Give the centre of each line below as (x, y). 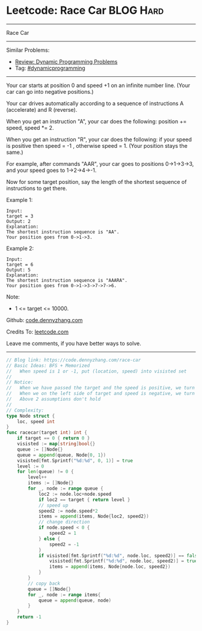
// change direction (64, 522)
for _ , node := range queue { (66, 489)
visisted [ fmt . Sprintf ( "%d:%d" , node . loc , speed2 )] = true (123, 561)
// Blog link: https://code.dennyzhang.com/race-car (74, 360)
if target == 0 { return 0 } (54, 438)
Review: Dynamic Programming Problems (66, 61)
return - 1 (29, 617)
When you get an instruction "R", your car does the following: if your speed (99, 139)
